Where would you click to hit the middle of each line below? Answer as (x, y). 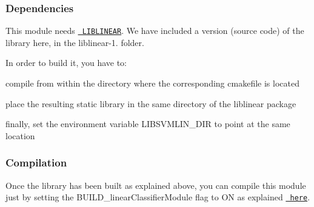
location (20, 135)
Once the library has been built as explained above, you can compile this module (156, 185)
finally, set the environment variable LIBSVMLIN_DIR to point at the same (148, 124)
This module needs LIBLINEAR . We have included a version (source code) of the (155, 31)
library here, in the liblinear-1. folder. (75, 42)
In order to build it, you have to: (66, 63)
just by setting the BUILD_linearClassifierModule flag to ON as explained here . (158, 197)
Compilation (36, 163)
